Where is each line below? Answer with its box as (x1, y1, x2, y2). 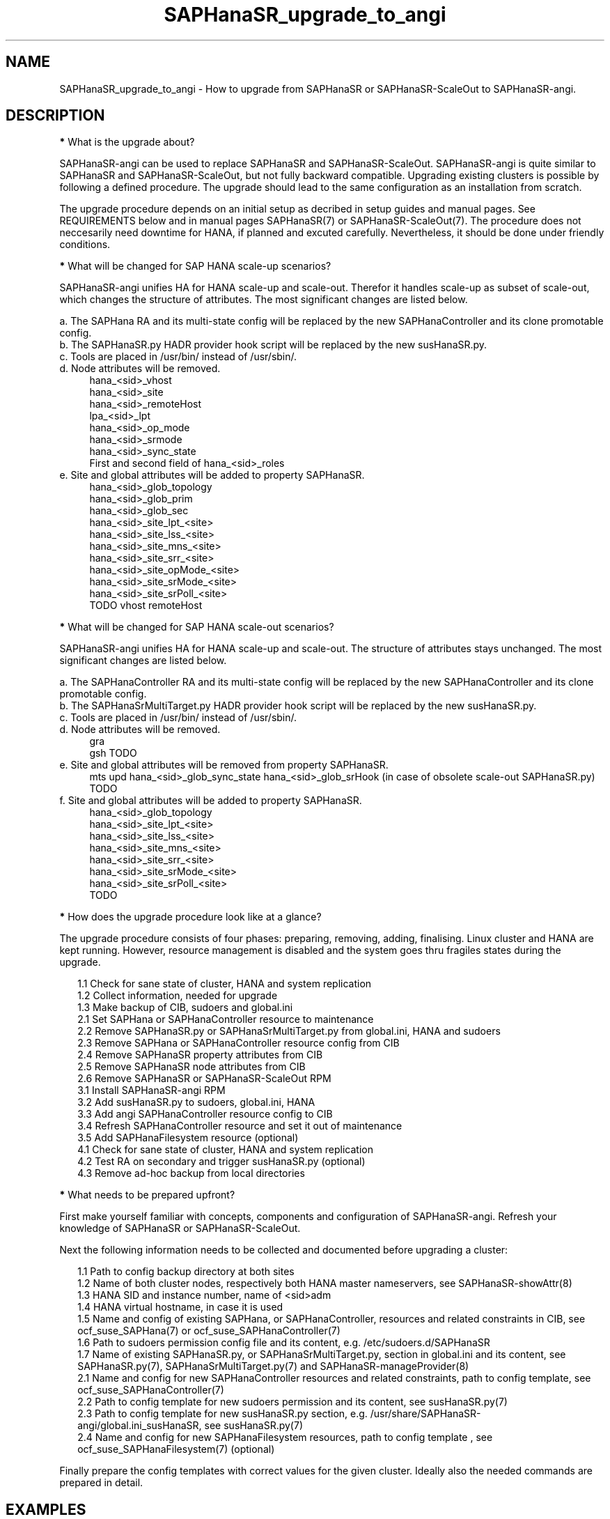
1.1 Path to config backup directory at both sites (77, 1265, 295, 1278)
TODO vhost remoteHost (89, 599, 203, 612)
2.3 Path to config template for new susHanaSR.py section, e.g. (77, 1408, 368, 1420)
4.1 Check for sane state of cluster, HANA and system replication (77, 1143, 373, 1156)
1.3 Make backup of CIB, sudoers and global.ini (77, 1001, 293, 1014)
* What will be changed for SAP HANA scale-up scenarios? (59, 260, 331, 272)
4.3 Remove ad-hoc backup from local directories (77, 1167, 305, 1180)
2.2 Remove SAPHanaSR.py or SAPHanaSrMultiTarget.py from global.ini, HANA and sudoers (77, 1025, 501, 1038)
